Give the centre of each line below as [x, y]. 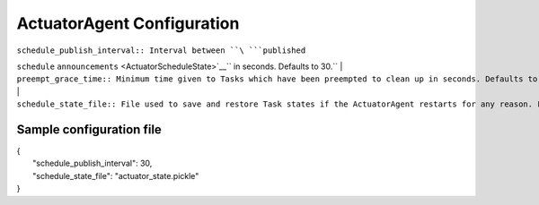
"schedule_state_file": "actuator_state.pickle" [116, 175]
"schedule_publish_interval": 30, [93, 163]
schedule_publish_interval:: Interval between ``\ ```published [161, 50]
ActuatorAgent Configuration [128, 23]
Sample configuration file [89, 129]
